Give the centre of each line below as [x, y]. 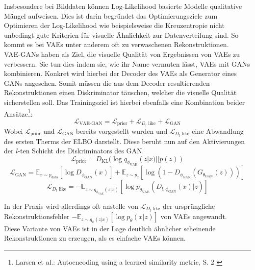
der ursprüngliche [189, 206]
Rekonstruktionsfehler [37, 216]
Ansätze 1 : [18, 113]
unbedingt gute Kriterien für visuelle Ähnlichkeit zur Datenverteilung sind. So [121, 35]
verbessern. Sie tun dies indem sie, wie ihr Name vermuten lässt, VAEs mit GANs [127, 63]
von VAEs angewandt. [194, 216]
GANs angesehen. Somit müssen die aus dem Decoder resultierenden [107, 83]
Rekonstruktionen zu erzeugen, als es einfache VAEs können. [95, 238]
